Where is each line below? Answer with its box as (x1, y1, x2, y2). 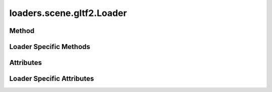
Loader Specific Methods (9, 42, 91, 51)
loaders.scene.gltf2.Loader (9, 7, 127, 18)
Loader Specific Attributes (9, 74, 94, 83)
